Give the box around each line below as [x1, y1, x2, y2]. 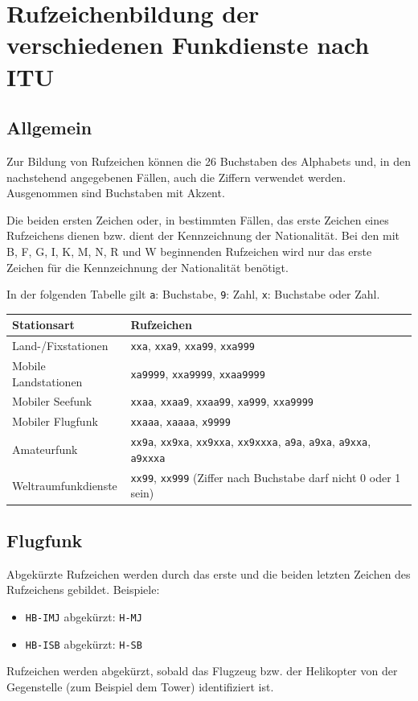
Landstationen [12, 373, 83, 390]
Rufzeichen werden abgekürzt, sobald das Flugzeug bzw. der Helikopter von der [6, 662, 398, 679]
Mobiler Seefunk [12, 393, 92, 410]
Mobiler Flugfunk [12, 413, 98, 430]
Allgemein [6, 115, 92, 140]
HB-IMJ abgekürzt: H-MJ [25, 608, 142, 625]
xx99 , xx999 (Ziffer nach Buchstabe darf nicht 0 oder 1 [130, 468, 401, 485]
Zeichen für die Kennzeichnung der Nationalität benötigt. [6, 258, 289, 275]
